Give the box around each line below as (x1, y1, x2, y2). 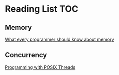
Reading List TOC (5, 3, 79, 15)
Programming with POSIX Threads (5, 64, 76, 70)
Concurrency (5, 51, 47, 59)
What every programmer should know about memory (5, 36, 114, 42)
